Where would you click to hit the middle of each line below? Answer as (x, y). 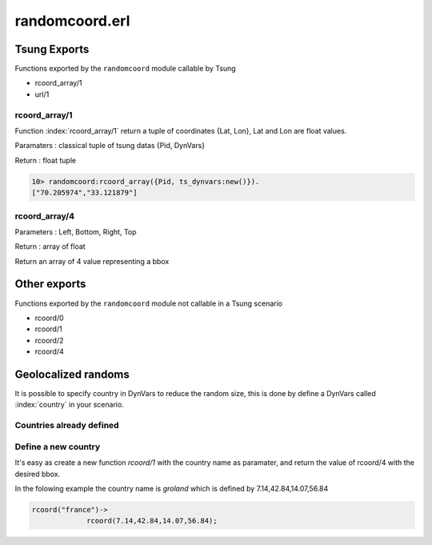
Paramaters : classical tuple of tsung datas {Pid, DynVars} (110, 146)
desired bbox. (38, 474)
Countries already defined (67, 426)
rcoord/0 (49, 318)
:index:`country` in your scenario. (69, 405)
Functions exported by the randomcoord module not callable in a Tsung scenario (149, 303)
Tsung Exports (52, 49)
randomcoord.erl (72, 21)
